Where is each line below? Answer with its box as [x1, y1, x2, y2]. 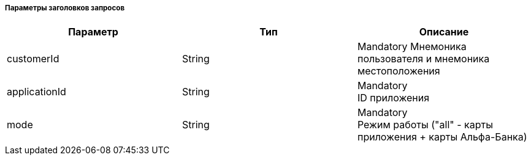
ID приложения [357, 92, 430, 104]
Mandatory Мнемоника [357, 40, 467, 53]
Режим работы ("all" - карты [357, 118, 493, 131]
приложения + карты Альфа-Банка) [357, 131, 527, 144]
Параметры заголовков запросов [5, 4, 125, 12]
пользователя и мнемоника [357, 53, 490, 65]
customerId [7, 53, 59, 65]
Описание [419, 26, 469, 38]
